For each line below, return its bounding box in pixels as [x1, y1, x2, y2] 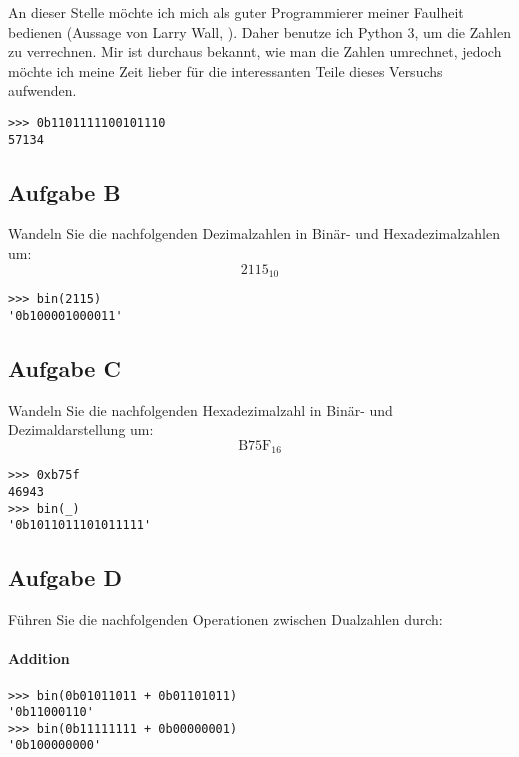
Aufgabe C [8, 352, 121, 383]
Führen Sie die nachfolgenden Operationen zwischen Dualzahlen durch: [8, 609, 443, 630]
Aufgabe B [8, 176, 121, 207]
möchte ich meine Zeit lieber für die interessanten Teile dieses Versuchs [8, 60, 443, 81]
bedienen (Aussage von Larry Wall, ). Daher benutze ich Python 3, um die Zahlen [8, 21, 511, 42]
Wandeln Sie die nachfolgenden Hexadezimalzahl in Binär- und [8, 399, 393, 420]
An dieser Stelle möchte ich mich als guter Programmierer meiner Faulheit [8, 2, 464, 22]
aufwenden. [8, 80, 77, 101]
